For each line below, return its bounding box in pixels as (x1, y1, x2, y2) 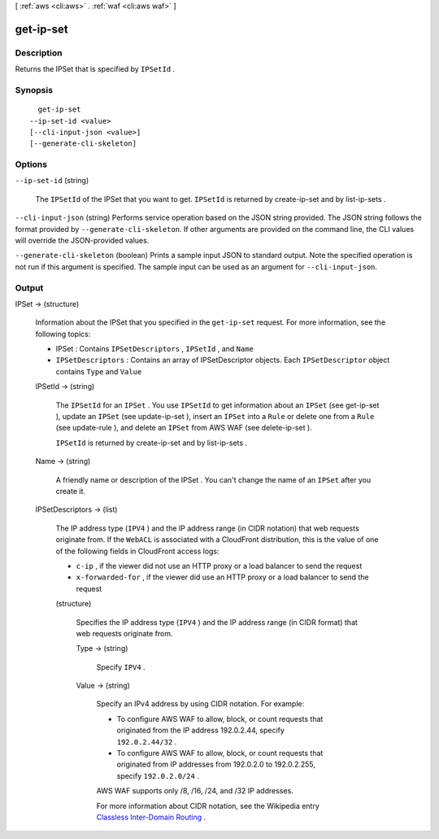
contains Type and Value (55, 366, 142, 376)
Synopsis (15, 84, 53, 95)
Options (15, 159, 48, 170)
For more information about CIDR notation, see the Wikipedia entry (96, 801, 320, 811)
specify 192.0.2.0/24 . (116, 771, 199, 780)
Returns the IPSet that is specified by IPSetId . (15, 64, 176, 74)
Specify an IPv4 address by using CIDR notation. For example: (96, 699, 305, 709)
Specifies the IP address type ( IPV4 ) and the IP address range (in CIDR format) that (76, 617, 358, 627)
